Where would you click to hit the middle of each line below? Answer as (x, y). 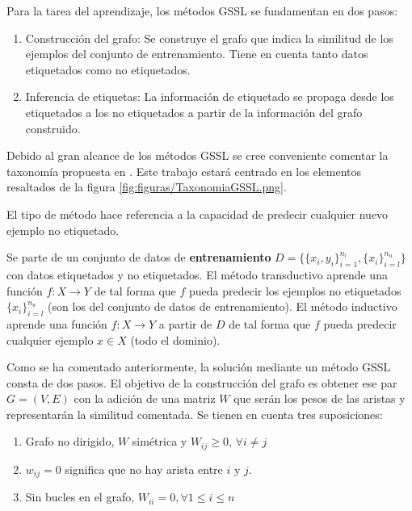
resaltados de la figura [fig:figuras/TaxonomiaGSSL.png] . (147, 187)
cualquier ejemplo (50, 339)
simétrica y (160, 441)
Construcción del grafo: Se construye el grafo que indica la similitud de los (209, 38)
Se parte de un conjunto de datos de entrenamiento (139, 257)
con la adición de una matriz (145, 398)
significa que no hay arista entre (144, 469)
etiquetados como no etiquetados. (108, 69)
